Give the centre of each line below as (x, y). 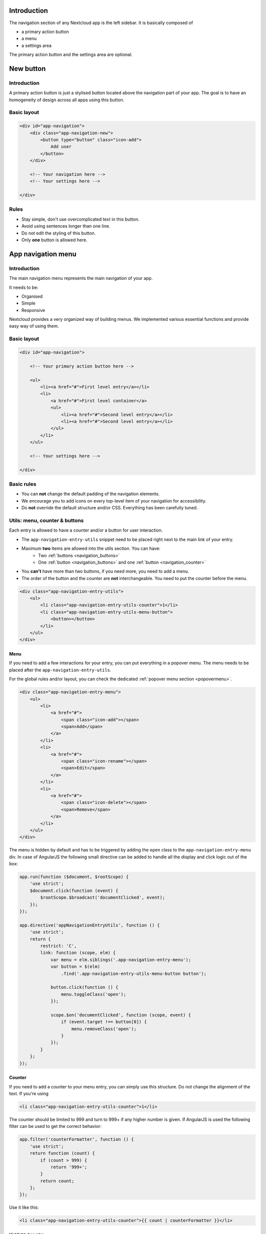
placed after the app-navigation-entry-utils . (60, 670)
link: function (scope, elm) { (78, 953)
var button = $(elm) (75, 967)
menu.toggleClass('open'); (94, 994)
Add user (61, 147)
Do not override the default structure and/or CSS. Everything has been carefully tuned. (110, 508)
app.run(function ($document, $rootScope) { (74, 877)
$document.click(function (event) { (74, 890)
